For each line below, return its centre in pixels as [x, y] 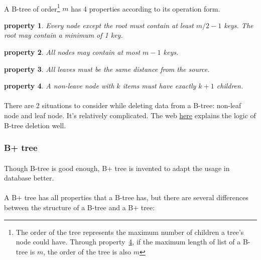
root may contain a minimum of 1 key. [63, 35]
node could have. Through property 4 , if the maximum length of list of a [128, 242]
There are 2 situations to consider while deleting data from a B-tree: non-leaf [123, 105]
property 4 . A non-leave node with [59, 86]
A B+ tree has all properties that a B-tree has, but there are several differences [126, 197]
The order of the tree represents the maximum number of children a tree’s [130, 232]
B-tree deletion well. [35, 125]
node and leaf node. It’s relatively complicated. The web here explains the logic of [130, 115]
